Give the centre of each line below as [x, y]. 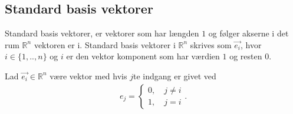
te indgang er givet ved [175, 76]
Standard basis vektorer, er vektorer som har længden [102, 33]
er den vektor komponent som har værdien [143, 56]
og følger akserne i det [248, 33]
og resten [246, 56]
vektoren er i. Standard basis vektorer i [105, 44]
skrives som [211, 44]
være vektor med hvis [88, 76]
